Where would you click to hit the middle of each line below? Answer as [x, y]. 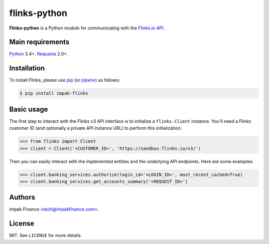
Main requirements [39, 42]
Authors [22, 197]
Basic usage [29, 109]
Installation [27, 68]
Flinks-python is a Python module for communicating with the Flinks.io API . [87, 28]
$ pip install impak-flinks [54, 93]
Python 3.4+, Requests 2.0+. [39, 54]
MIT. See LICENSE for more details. [46, 236]
